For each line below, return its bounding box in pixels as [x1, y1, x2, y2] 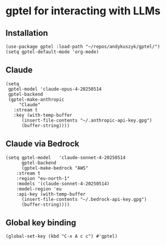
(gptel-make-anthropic [8, 97, 65, 103]
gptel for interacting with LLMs [5, 4, 161, 18]
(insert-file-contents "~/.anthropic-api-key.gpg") [21, 117, 152, 123]
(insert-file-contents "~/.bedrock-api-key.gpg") [21, 196, 147, 202]
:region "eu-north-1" [16, 175, 70, 181]
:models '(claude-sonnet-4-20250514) [16, 181, 110, 187]
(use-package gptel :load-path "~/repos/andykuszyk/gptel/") [5, 44, 161, 49]
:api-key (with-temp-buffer [16, 191, 86, 197]
